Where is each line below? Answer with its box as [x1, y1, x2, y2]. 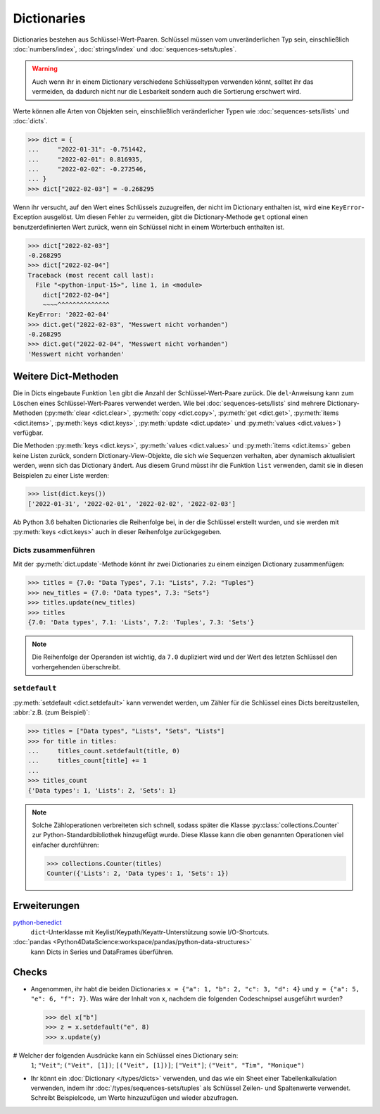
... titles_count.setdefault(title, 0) [27, 747, 181, 755]
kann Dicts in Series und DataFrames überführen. [30, 948, 174, 956]
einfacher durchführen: [32, 841, 99, 849]
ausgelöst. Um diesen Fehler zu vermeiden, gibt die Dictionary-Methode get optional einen [43, 213, 308, 221]
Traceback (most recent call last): [27, 271, 155, 279]
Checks [13, 966, 48, 978]
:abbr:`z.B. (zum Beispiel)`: [13, 708, 91, 717]
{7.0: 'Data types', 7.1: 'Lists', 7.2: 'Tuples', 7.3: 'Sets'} [27, 618, 255, 626]
